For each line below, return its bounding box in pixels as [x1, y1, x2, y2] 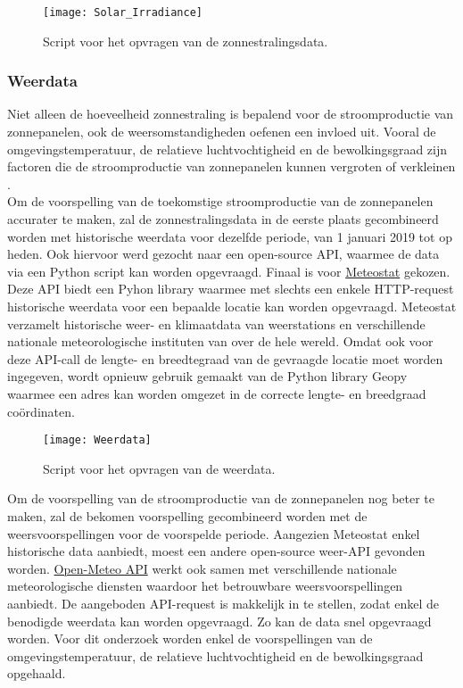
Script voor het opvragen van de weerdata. [43, 459, 276, 477]
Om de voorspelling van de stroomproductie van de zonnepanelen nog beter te [7, 489, 435, 508]
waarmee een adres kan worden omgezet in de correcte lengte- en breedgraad [7, 384, 426, 402]
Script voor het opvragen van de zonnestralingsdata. [43, 31, 328, 50]
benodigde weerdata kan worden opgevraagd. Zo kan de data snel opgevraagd [7, 611, 432, 630]
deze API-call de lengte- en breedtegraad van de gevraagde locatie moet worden [7, 349, 443, 368]
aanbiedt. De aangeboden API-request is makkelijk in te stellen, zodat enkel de [7, 593, 440, 612]
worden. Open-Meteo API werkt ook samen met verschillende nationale [7, 559, 397, 577]
